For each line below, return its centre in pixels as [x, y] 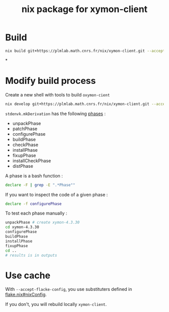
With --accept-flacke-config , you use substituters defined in [69, 289]
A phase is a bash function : [34, 176]
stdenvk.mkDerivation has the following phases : [55, 114]
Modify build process [51, 81]
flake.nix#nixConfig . [26, 294]
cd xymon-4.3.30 [22, 227]
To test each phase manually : [36, 213]
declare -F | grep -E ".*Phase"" [40, 185]
